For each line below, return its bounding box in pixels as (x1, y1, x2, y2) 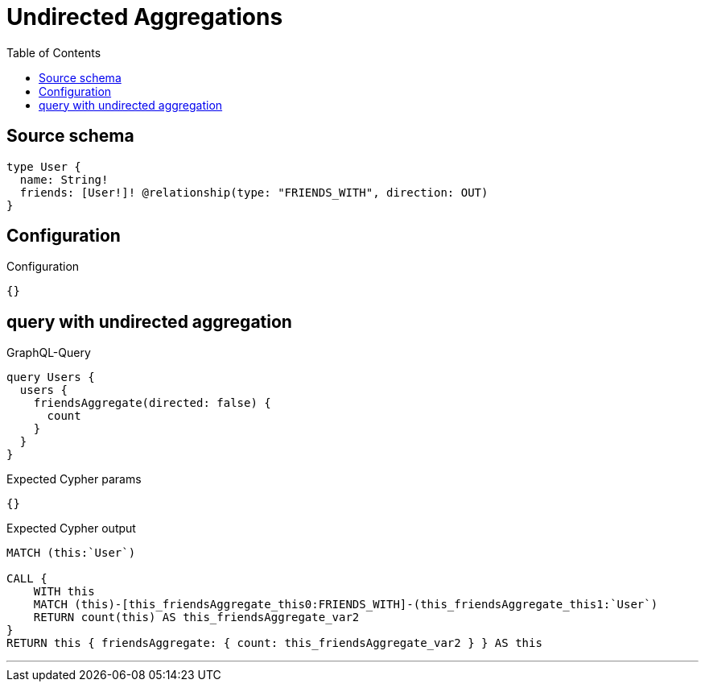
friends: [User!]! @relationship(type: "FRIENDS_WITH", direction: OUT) (19, 185, 489, 199)
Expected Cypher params (6, 472, 142, 487)
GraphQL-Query (6, 346, 91, 360)
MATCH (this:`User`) (6, 546, 136, 560)
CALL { (6, 572, 47, 586)
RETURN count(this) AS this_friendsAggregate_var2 (33, 611, 360, 624)
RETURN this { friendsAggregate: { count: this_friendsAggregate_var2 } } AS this (6, 636, 542, 650)
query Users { (6, 371, 95, 384)
